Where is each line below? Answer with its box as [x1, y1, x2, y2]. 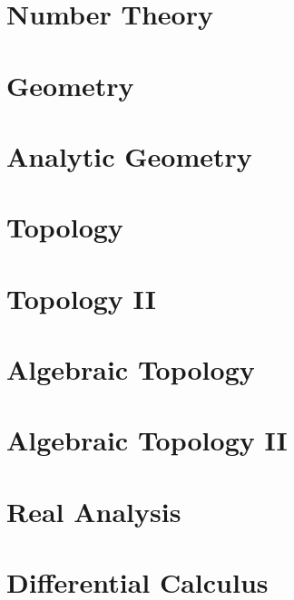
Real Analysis [6, 492, 181, 529]
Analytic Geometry [6, 137, 252, 174]
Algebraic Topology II [6, 421, 288, 459]
